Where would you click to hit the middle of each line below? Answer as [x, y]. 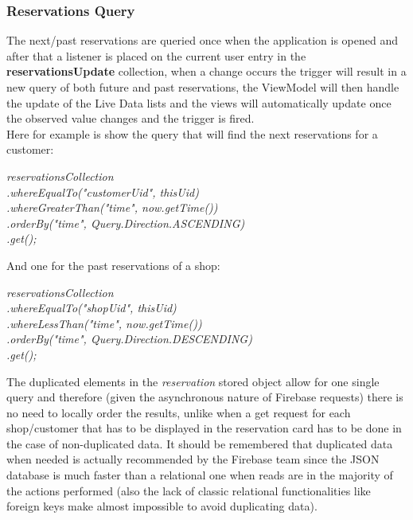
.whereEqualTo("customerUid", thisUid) [103, 192]
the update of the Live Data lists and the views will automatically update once [199, 102]
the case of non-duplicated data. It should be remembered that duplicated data [200, 443]
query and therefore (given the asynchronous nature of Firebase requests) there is [205, 397]
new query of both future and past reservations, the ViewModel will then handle [203, 87]
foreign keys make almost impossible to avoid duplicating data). [162, 506]
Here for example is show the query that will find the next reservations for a [192, 133]
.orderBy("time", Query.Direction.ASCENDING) [126, 223]
